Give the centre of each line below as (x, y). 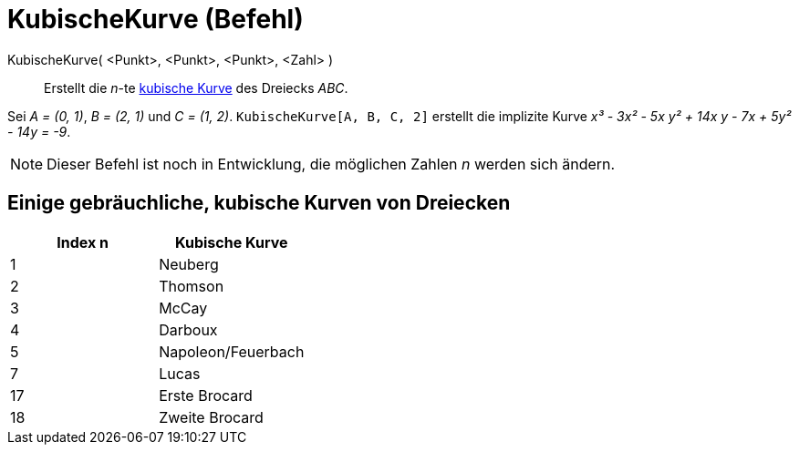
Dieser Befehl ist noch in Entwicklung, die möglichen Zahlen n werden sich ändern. (331, 164)
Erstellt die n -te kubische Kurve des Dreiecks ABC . (196, 87)
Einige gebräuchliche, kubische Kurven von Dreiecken (259, 203)
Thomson (192, 286)
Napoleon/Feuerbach (232, 351)
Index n (83, 242)
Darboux (188, 329)
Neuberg (189, 264)
